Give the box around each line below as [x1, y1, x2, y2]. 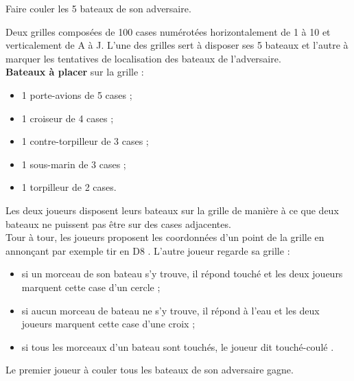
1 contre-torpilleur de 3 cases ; [21, 134, 149, 148]
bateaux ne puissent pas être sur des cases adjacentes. [5, 216, 231, 231]
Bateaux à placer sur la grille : [5, 65, 144, 79]
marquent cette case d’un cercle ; [21, 279, 161, 294]
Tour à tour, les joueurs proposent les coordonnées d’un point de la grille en [5, 230, 324, 244]
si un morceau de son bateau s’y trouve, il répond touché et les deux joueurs [21, 266, 343, 281]
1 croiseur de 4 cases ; [21, 111, 114, 125]
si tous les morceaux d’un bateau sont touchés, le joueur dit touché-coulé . [21, 339, 334, 354]
